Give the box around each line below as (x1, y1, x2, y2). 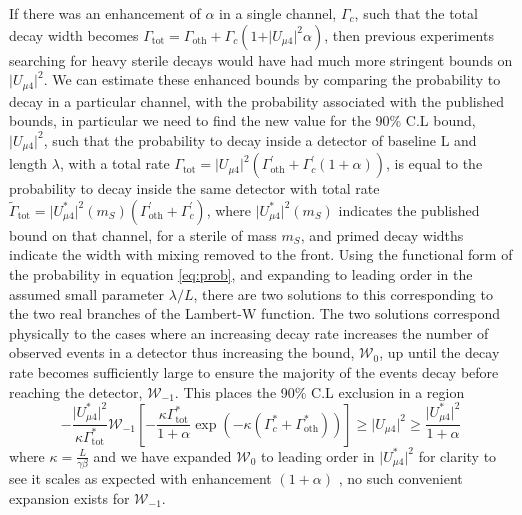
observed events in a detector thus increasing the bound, (9, 342, 355, 363)
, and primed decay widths (300, 224, 464, 245)
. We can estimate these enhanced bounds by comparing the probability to (43, 69, 501, 90)
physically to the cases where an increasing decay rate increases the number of (9, 322, 489, 343)
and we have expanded (93, 445, 232, 466)
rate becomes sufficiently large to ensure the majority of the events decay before (9, 362, 499, 383)
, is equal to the (386, 153, 483, 174)
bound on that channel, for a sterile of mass (9, 224, 277, 245)
